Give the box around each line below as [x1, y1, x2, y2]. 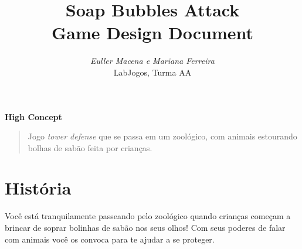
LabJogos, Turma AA [113, 66, 192, 78]
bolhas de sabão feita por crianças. [28, 141, 152, 154]
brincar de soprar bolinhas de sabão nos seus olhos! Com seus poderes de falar [5, 221, 286, 233]
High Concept [5, 110, 62, 122]
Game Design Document [51, 21, 254, 45]
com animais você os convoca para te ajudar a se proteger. [5, 233, 215, 245]
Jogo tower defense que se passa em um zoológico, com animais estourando [28, 130, 297, 142]
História [5, 176, 72, 200]
